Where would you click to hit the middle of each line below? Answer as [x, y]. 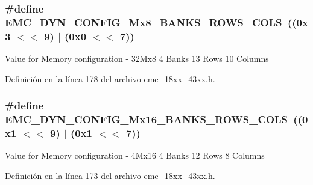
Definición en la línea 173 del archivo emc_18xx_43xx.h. [110, 176]
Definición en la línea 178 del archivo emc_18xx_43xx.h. [110, 78]
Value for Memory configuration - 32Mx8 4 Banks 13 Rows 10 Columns [137, 59]
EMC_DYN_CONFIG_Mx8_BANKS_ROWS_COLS [144, 22]
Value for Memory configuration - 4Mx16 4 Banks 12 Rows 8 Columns [135, 155]
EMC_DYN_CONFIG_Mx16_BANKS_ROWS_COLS [146, 119]
